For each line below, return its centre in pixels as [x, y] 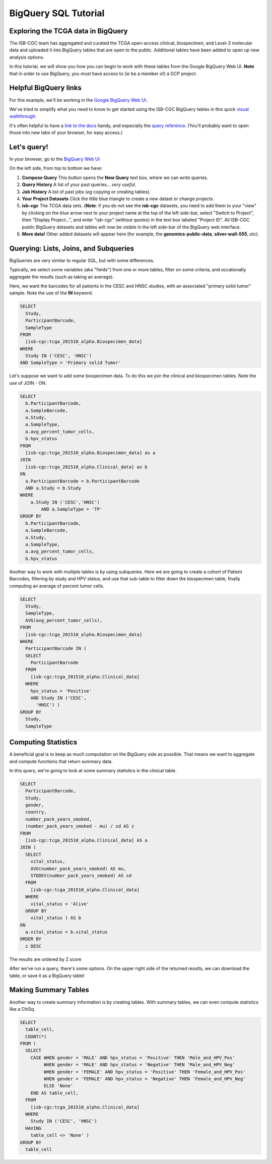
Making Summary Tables [49, 990]
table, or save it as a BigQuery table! [47, 975]
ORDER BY [31, 939]
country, [36, 812]
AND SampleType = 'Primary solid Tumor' [70, 363]
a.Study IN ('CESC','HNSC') [65, 502]
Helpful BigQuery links [45, 88]
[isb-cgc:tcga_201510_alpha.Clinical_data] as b [87, 467]
